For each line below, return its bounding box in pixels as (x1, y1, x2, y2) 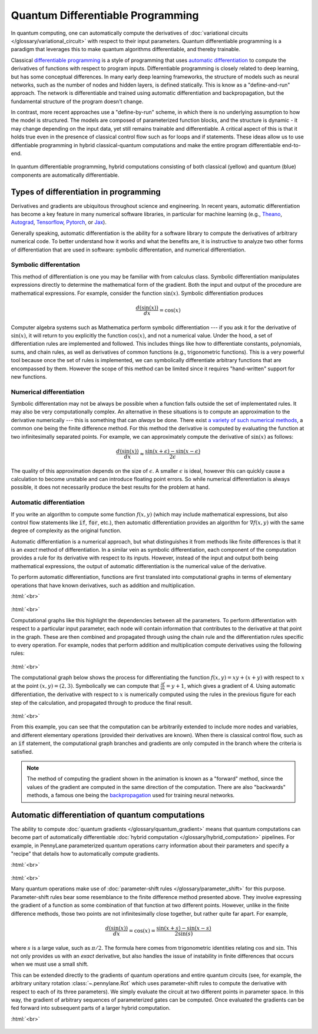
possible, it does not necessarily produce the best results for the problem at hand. (11, 483, 210, 491)
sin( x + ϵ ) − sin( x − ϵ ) (145, 448, 201, 455)
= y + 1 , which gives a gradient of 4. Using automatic (165, 682, 296, 689)
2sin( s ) (174, 930, 193, 937)
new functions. (11, 373, 47, 380)
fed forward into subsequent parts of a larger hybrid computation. (11, 1005, 171, 1012)
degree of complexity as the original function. (11, 527, 122, 534)
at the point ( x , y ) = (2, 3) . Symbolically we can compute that (11, 682, 159, 689)
